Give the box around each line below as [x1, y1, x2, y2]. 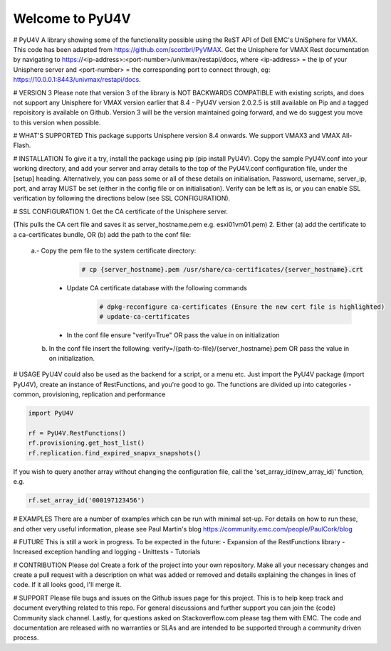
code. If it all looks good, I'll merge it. [13, 581, 122, 589]
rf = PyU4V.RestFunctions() [28, 429, 126, 438]
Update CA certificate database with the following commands [66, 283, 247, 292]
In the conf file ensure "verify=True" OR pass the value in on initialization [66, 331, 280, 339]
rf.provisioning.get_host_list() [28, 439, 145, 448]
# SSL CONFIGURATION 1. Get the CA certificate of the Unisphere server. [13, 207, 228, 216]
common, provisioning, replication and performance [13, 390, 166, 398]
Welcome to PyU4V [13, 11, 131, 26]
